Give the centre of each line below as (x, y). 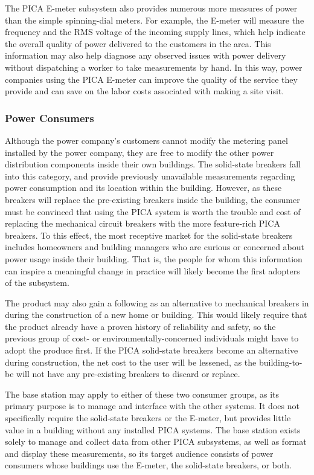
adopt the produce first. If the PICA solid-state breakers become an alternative (152, 350)
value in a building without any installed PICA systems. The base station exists (153, 429)
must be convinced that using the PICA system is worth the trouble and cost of (153, 211)
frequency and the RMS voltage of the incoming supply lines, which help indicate (155, 32)
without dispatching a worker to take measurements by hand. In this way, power (154, 67)
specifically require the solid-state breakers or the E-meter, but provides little (148, 418)
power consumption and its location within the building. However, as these (143, 188)
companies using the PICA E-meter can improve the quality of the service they (151, 79)
